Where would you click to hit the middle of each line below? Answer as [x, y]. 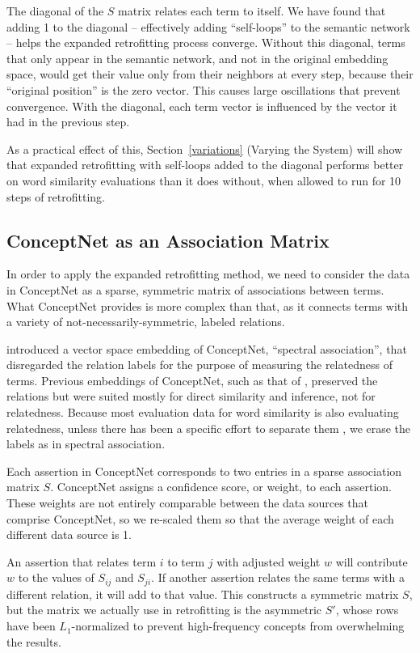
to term [186, 561]
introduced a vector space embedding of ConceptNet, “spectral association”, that [207, 348]
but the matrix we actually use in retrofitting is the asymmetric [164, 610]
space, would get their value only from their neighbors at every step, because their [210, 74]
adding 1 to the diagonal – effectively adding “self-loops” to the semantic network [208, 26]
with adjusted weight [269, 561]
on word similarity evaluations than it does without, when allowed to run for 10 [204, 180]
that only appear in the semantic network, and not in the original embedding [197, 58]
